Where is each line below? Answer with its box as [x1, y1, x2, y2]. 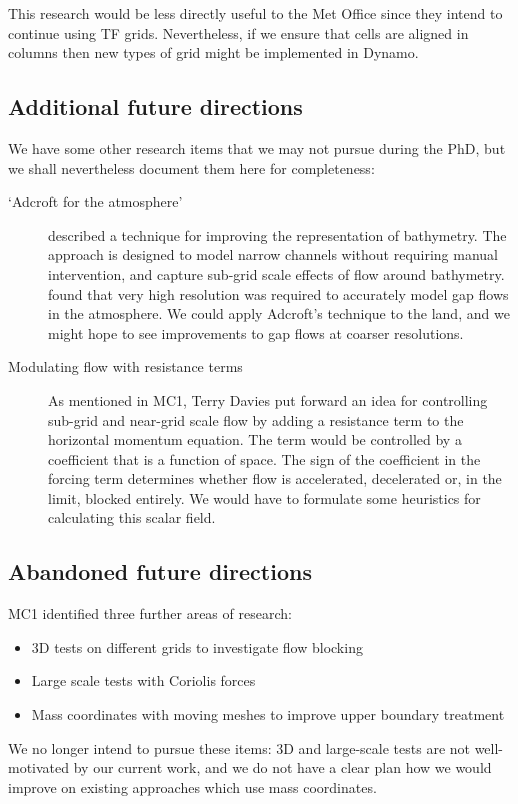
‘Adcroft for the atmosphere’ [8, 191, 183, 212]
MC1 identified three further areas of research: [8, 603, 292, 624]
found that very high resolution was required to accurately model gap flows [48, 283, 509, 304]
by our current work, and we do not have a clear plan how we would [73, 757, 492, 778]
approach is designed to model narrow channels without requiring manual [48, 244, 499, 265]
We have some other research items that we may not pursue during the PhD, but [8, 137, 506, 158]
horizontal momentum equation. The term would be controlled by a [48, 429, 462, 450]
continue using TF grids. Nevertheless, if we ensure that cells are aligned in [8, 22, 469, 43]
